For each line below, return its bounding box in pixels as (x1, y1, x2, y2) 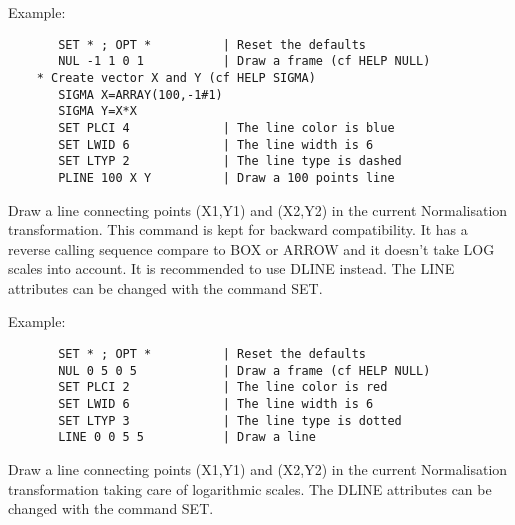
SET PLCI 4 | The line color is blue (58, 120, 395, 135)
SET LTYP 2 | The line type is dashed (58, 154, 402, 169)
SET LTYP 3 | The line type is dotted (58, 413, 402, 428)
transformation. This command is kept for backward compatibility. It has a (8, 219, 468, 240)
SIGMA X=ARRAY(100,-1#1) (58, 87, 223, 102)
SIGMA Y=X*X (58, 104, 137, 119)
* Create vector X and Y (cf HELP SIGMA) (36, 70, 316, 85)
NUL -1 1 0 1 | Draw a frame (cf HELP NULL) (58, 54, 431, 69)
